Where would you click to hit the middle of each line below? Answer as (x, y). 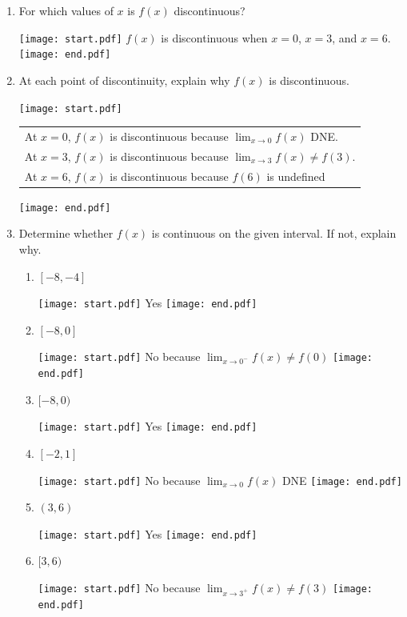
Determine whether (66, 233)
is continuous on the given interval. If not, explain (274, 233)
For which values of (66, 10)
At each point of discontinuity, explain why (124, 80)
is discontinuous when (214, 37)
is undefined (296, 176)
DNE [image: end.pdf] (342, 480)
